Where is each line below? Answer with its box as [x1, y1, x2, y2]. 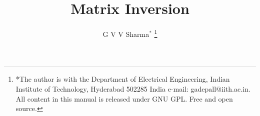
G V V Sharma [102, 28, 149, 39]
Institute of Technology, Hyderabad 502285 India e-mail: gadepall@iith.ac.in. [15, 83, 250, 94]
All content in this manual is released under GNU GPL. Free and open [15, 93, 233, 104]
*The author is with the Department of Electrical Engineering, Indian [15, 74, 230, 84]
